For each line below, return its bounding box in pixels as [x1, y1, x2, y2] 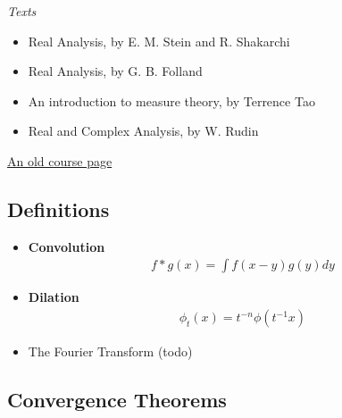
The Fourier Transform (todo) [28, 342, 193, 361]
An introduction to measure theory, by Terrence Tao [28, 91, 315, 110]
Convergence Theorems [7, 386, 227, 413]
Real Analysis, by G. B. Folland [28, 62, 203, 80]
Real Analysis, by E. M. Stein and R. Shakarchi [28, 31, 290, 50]
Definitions [7, 195, 110, 222]
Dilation [28, 288, 79, 306]
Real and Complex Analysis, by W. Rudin [28, 121, 259, 140]
